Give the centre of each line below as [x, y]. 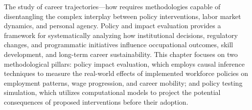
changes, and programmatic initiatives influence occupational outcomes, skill [119, 45]
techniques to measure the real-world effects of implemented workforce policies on [126, 73]
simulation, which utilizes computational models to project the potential [112, 92]
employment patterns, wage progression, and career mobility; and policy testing [123, 82]
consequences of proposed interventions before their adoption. [96, 101]
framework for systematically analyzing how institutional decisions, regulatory [121, 35]
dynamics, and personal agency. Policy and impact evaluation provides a [113, 26]
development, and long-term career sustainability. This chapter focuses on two [121, 54]
